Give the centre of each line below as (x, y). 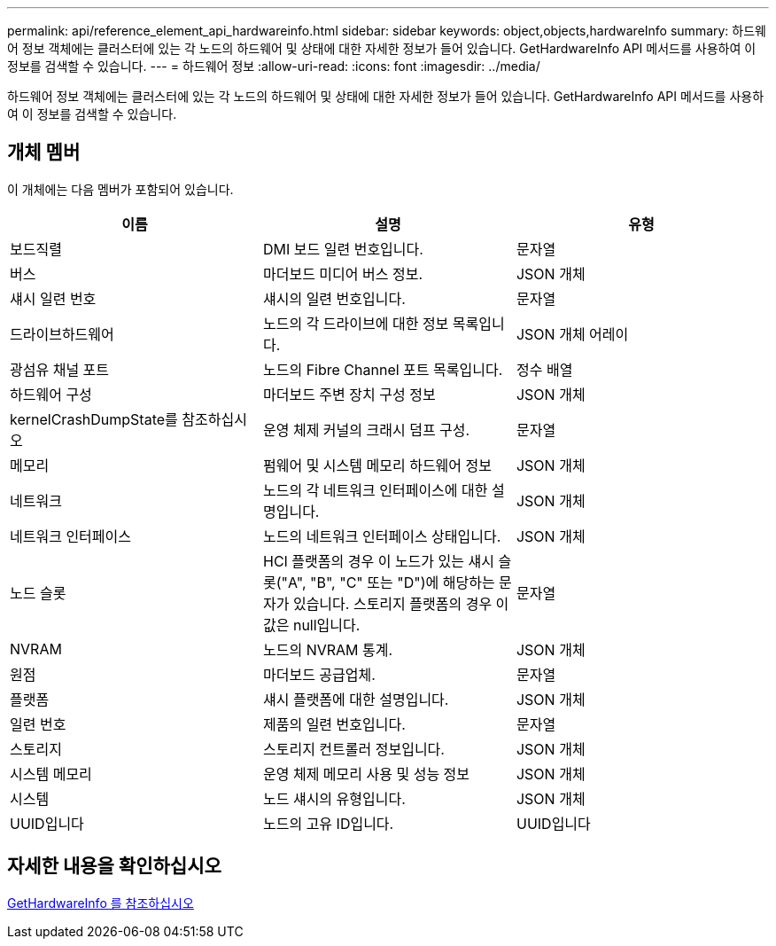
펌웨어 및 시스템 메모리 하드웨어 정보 (377, 465)
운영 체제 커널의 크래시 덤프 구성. (366, 430)
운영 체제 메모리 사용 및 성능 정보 (366, 774)
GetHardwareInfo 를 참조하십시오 (101, 903)
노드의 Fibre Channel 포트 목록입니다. (383, 369)
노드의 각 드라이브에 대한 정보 (356, 323)
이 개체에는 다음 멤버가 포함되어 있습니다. (120, 189)
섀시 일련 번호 (53, 298)
